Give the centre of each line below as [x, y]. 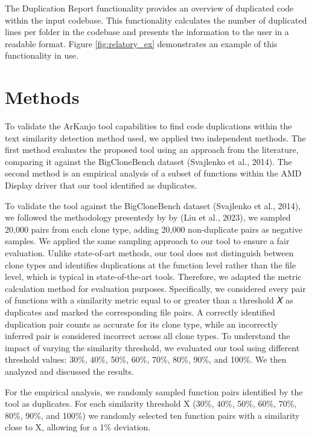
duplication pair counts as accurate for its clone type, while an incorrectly [142, 324]
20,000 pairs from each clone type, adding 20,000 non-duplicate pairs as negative [154, 229]
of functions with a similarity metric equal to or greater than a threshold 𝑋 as [149, 300]
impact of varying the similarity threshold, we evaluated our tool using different [152, 347]
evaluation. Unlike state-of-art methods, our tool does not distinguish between [149, 253]
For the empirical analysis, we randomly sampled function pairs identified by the [154, 391]
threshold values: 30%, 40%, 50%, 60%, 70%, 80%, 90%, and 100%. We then [146, 359]
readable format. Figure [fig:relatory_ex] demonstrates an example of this [141, 43]
